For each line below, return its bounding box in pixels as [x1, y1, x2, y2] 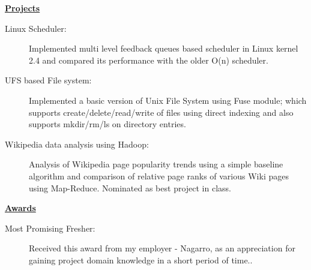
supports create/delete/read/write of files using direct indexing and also [29, 106, 294, 118]
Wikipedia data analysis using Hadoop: [5, 137, 149, 150]
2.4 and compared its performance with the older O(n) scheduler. [29, 53, 268, 66]
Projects [5, 2, 40, 14]
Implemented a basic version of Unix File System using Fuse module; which [29, 94, 307, 106]
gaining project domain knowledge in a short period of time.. [29, 253, 253, 266]
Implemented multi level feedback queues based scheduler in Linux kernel [29, 42, 298, 55]
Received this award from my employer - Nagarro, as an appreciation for [29, 242, 295, 254]
